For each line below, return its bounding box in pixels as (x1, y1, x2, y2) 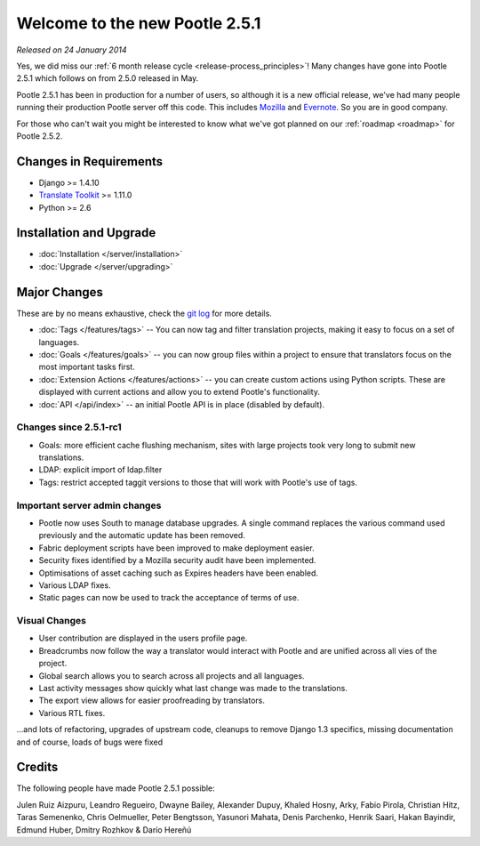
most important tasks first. (38, 361, 135, 373)
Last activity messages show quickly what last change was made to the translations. (38, 683, 348, 694)
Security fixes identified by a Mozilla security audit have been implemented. (38, 555, 316, 566)
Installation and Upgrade (16, 225, 156, 240)
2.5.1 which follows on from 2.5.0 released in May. (16, 73, 199, 84)
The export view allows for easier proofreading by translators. (38, 695, 266, 706)
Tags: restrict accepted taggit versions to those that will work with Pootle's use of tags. (38, 477, 357, 487)
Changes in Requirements (16, 154, 164, 169)
